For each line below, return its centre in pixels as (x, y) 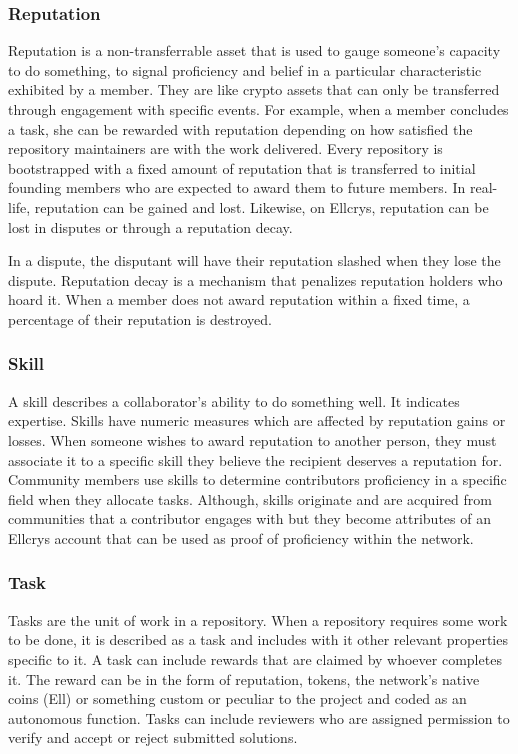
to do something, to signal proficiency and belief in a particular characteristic (245, 69)
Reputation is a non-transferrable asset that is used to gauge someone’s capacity (254, 50)
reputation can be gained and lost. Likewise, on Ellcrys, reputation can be (261, 206)
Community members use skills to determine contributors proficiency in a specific (257, 479)
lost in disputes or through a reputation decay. (150, 226)
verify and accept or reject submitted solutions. (153, 737)
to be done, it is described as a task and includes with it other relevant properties (258, 639)
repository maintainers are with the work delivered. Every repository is (225, 148)
